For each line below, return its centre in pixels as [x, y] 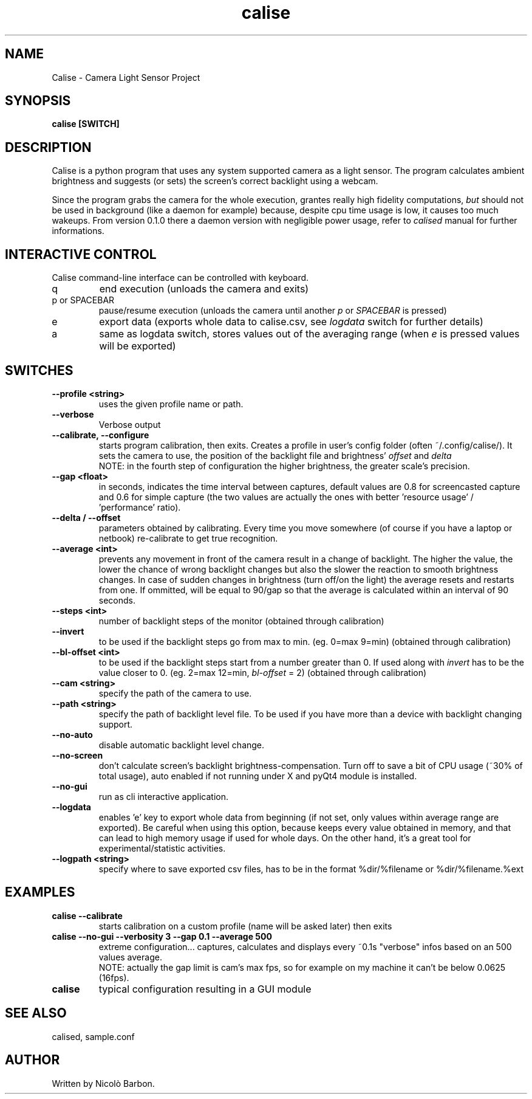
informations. [78, 231]
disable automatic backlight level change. [182, 745]
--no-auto [72, 734]
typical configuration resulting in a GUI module [205, 989]
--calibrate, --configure [101, 435]
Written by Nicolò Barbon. [103, 1083]
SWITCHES [39, 370]
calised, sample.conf [93, 1036]
